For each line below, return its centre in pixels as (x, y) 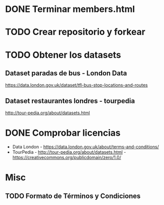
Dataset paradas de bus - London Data (66, 73)
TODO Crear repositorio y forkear (75, 32)
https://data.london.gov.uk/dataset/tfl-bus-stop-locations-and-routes (77, 85)
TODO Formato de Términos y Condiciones (73, 196)
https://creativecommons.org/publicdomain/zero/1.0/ (67, 158)
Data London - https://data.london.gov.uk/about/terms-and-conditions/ (85, 147)
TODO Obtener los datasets (63, 55)
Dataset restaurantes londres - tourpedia (70, 101)
